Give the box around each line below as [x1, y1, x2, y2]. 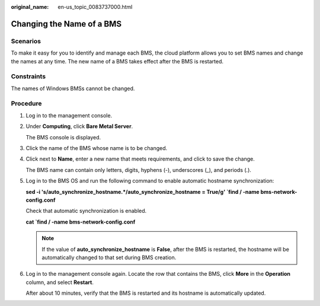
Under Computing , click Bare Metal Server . [25, 123, 133, 130]
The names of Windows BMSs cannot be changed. [11, 85, 135, 92]
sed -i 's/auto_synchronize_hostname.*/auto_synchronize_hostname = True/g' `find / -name [25, 188, 260, 195]
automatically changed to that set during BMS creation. [41, 254, 177, 261]
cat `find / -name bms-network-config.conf [25, 218, 136, 225]
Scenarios [11, 37, 41, 45]
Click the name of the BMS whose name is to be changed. [25, 145, 168, 151]
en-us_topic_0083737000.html [57, 4, 133, 10]
